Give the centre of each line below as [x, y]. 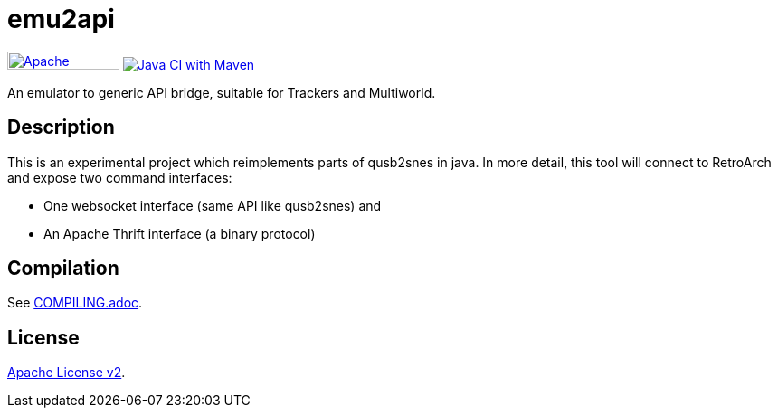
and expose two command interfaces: [120, 177]
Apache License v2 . [66, 373]
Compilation [63, 269]
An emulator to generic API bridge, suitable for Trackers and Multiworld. [222, 92]
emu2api [61, 19]
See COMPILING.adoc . [75, 303]
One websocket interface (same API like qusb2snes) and [213, 205]
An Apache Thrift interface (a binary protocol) [180, 233]
